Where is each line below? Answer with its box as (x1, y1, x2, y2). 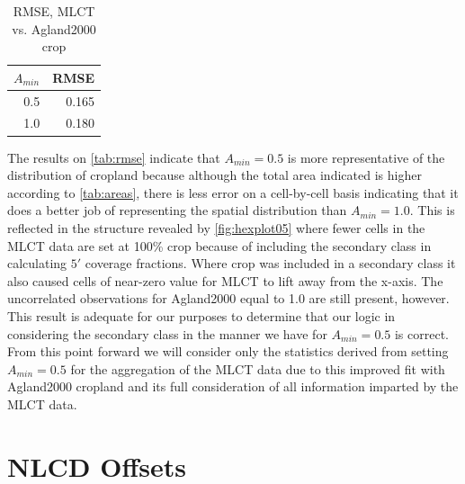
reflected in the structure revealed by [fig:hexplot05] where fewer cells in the (7, 218, 425, 237)
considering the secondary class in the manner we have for (7, 324, 327, 343)
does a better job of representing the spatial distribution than (7, 201, 347, 220)
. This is (409, 201, 455, 220)
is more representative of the (287, 148, 445, 166)
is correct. (394, 324, 449, 343)
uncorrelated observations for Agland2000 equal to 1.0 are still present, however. (7, 289, 450, 308)
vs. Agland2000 (12, 19, 96, 38)
